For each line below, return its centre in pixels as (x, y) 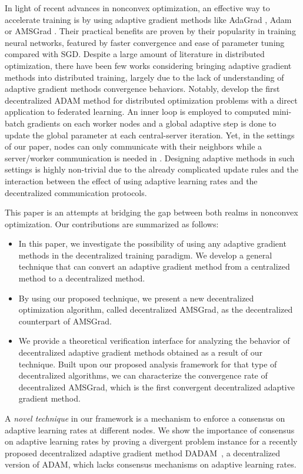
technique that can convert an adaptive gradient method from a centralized (154, 266)
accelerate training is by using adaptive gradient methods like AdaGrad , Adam (148, 19)
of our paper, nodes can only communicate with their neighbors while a (134, 146)
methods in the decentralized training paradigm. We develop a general (145, 255)
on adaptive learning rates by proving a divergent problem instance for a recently (151, 441)
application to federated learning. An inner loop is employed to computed (137, 112)
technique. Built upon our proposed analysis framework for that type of (148, 364)
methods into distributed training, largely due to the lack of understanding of (144, 77)
